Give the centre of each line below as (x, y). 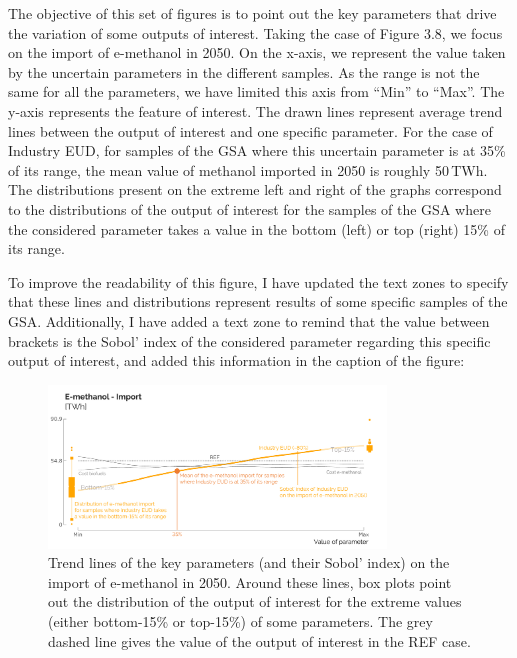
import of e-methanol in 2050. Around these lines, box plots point (250, 581)
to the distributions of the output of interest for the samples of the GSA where (249, 208)
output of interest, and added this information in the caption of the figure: (236, 360)
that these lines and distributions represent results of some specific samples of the (258, 301)
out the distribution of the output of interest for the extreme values (255, 601)
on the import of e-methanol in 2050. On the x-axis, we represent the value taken (257, 52)
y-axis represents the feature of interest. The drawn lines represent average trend (255, 110)
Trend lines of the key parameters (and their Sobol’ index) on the (249, 562)
